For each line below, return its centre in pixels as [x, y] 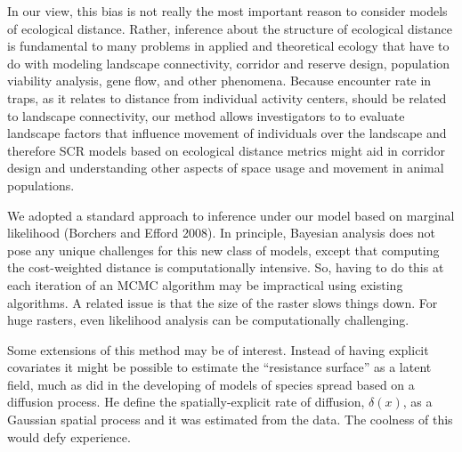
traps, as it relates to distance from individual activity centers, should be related [227, 97]
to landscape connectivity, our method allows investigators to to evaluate [206, 115]
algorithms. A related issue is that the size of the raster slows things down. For [223, 302]
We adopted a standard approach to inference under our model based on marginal [231, 215]
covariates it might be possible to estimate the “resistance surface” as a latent [219, 367]
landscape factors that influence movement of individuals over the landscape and [227, 133]
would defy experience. [69, 436]
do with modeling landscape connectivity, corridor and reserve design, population [229, 63]
